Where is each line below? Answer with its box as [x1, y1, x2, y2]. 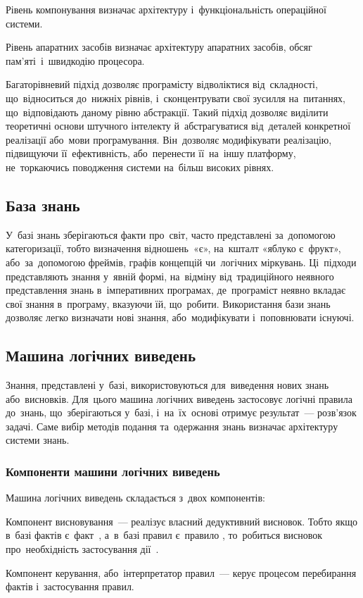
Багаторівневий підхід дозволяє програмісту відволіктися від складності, [6, 77, 318, 92]
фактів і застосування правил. [6, 579, 134, 594]
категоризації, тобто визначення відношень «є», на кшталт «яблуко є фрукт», [6, 241, 341, 256]
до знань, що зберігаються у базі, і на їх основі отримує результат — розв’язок [6, 405, 357, 420]
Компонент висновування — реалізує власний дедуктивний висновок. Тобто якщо [6, 513, 358, 528]
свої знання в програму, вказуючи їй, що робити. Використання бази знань [6, 296, 331, 311]
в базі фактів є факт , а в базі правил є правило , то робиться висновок [6, 528, 323, 542]
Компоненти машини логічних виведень [6, 462, 220, 480]
